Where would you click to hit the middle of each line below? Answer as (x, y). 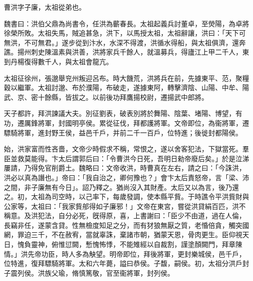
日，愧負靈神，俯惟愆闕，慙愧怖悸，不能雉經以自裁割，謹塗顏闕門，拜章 (120, 244)
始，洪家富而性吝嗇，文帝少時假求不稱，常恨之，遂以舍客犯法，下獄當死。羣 (126, 149)
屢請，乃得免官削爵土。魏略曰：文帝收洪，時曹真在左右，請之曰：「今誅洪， (125, 168)
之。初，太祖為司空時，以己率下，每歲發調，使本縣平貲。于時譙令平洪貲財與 (126, 197)
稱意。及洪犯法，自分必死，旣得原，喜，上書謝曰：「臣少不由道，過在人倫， (125, 215)
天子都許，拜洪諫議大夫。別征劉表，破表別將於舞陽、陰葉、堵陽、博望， (120, 113)
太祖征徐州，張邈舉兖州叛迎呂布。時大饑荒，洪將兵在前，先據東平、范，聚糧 (126, 78)
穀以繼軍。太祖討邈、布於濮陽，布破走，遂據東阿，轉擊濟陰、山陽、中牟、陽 (126, 87)
